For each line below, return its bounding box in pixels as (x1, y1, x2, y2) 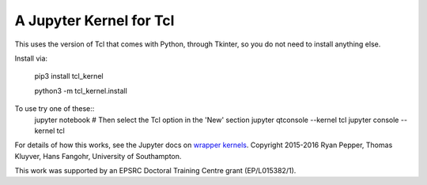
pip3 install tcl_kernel (34, 72, 104, 81)
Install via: (14, 54, 47, 63)
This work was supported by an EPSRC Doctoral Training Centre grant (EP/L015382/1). (14, 166, 297, 176)
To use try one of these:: (14, 104, 95, 113)
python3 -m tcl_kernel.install (34, 86, 128, 95)
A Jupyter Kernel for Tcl (14, 12, 175, 29)
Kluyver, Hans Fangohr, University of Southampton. (14, 151, 182, 161)
